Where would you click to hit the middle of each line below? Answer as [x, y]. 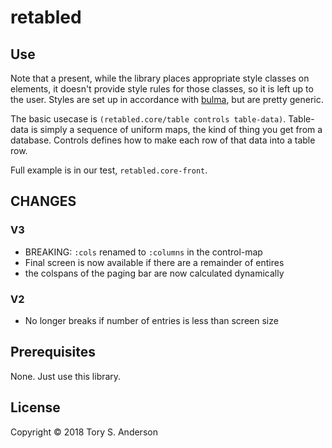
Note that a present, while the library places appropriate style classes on [160, 78]
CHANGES [43, 201]
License [35, 407]
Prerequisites [53, 352]
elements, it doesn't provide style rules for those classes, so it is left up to [162, 89]
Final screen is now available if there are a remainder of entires [154, 262]
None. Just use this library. [66, 376]
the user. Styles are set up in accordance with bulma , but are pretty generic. [167, 99]
